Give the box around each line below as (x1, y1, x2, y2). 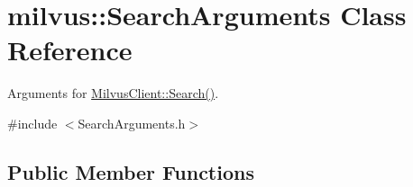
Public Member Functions (7, 157, 254, 185)
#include (7, 113, 58, 132)
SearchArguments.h (78, 113, 186, 132)
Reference (7, 31, 133, 68)
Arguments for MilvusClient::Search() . (7, 84, 219, 102)
